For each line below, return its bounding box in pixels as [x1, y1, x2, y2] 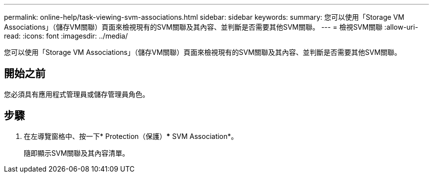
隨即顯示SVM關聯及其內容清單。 [24, 148, 130, 157]
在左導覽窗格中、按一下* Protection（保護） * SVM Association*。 [24, 132, 238, 140]
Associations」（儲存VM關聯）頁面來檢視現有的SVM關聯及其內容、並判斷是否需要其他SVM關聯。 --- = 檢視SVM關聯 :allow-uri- [4, 23, 418, 31]
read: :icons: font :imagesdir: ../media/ [4, 32, 128, 40]
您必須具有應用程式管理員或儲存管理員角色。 [4, 89, 149, 98]
